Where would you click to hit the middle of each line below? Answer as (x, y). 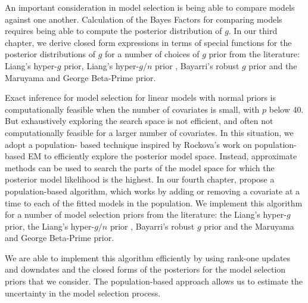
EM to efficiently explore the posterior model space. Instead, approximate (162, 156)
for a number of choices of (152, 54)
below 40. (286, 109)
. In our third (253, 31)
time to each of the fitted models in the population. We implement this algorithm (154, 202)
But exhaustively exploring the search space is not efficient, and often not (139, 121)
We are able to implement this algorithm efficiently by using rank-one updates (148, 257)
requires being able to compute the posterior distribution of (113, 31)
